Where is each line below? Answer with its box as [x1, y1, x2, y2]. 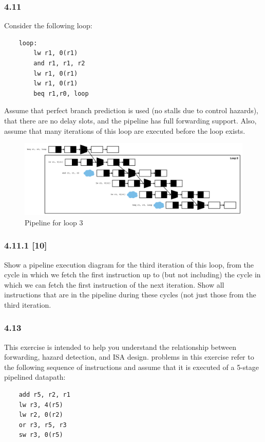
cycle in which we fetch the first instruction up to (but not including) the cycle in [4, 269, 261, 280]
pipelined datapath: [4, 372, 66, 382]
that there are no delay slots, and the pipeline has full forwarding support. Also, [4, 115, 257, 126]
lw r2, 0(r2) [18, 411, 63, 419]
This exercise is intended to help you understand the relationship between [4, 341, 237, 352]
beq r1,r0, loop [33, 90, 89, 97]
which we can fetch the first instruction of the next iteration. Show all [4, 279, 224, 290]
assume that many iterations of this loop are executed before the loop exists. [4, 125, 245, 136]
